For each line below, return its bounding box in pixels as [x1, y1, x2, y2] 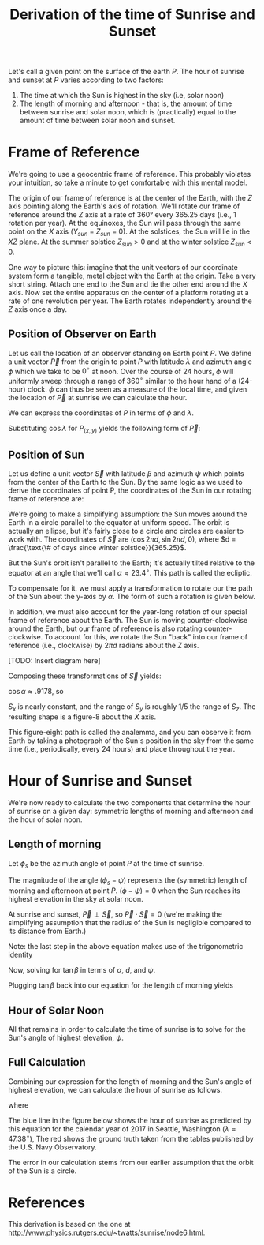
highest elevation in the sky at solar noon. [8, 894, 143, 904]
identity [8, 950, 33, 960]
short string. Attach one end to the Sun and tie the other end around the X [8, 279, 248, 289]
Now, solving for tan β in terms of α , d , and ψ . [8, 966, 156, 975]
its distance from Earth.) [8, 926, 87, 936]
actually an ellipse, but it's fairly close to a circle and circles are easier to [8, 527, 244, 536]
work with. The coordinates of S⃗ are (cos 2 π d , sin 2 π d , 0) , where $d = [8, 534, 236, 544]
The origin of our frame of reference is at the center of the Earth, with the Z [8, 193, 252, 203]
